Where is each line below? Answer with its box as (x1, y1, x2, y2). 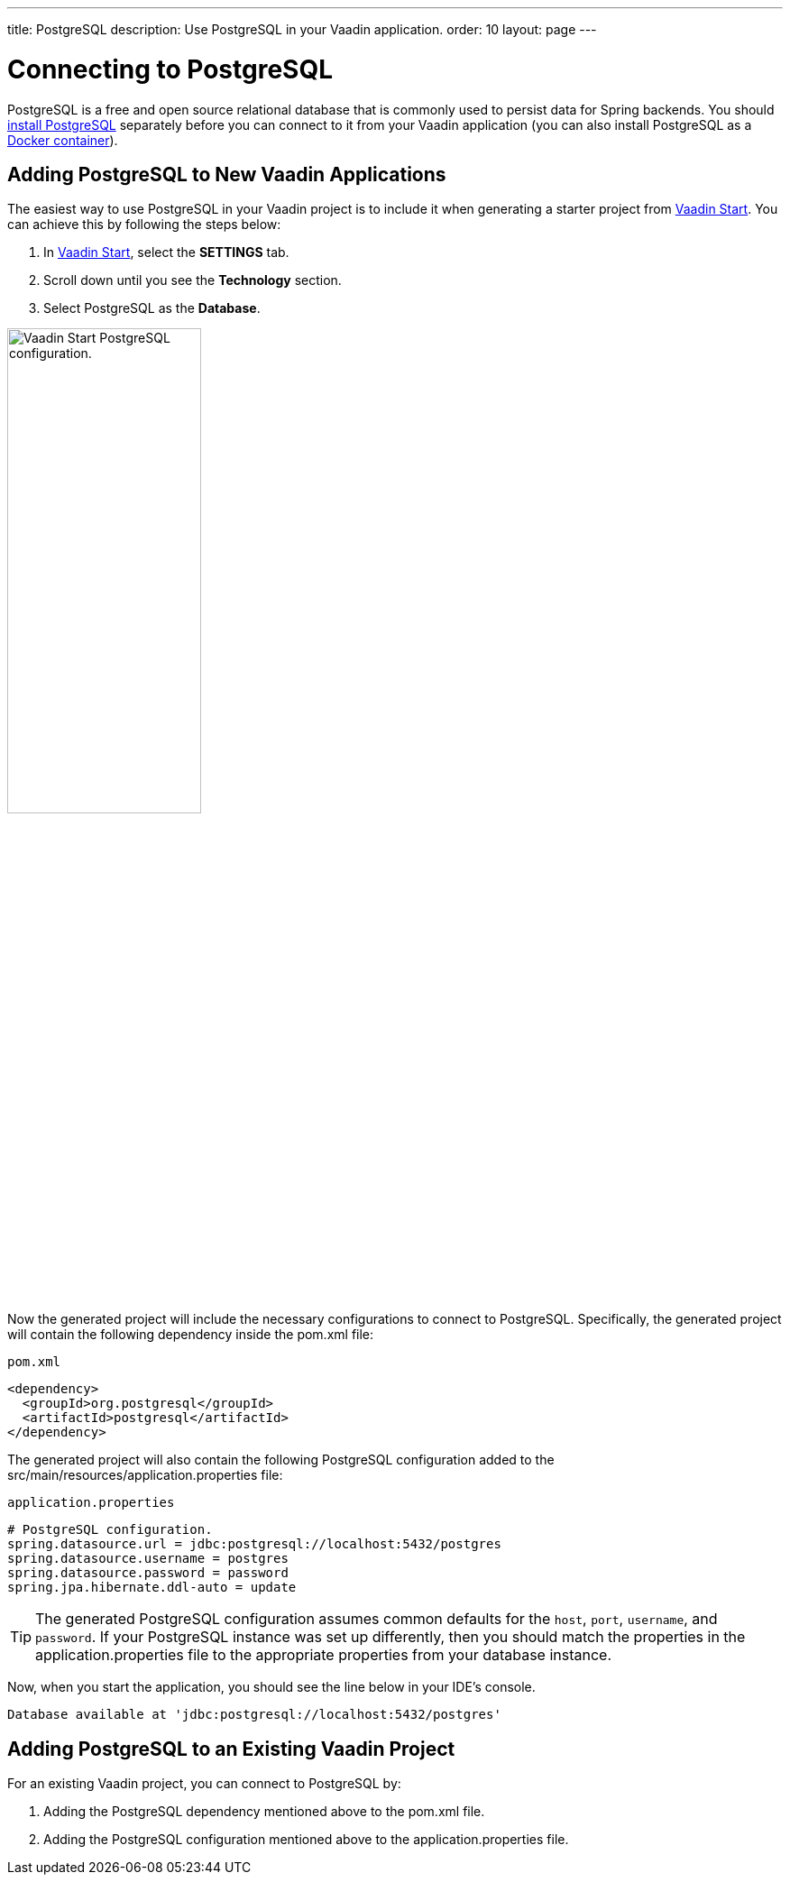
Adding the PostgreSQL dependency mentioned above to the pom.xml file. (43, 1804, 485, 1820)
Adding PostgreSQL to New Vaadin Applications (7, 162, 446, 186)
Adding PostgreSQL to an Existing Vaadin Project (7, 1737, 455, 1760)
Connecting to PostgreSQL (7, 53, 334, 85)
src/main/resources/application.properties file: (7, 1467, 283, 1483)
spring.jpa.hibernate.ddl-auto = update (7, 1580, 297, 1595)
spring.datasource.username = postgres (7, 1551, 289, 1566)
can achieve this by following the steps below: (7, 216, 281, 233)
